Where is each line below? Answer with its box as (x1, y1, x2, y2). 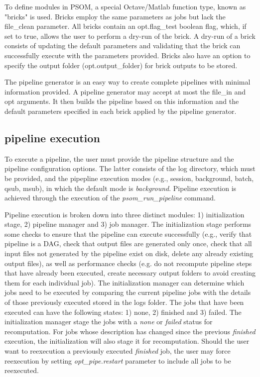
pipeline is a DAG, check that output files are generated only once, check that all (4, 238, 252, 249)
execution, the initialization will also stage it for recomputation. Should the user (4, 336, 250, 346)
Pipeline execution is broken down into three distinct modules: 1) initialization (4, 209, 245, 219)
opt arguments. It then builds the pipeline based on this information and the (4, 96, 239, 106)
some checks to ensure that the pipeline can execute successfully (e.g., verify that (4, 228, 252, 239)
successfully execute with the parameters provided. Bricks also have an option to (4, 50, 251, 60)
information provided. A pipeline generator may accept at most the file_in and (4, 86, 246, 96)
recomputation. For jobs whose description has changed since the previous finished (4, 326, 256, 336)
